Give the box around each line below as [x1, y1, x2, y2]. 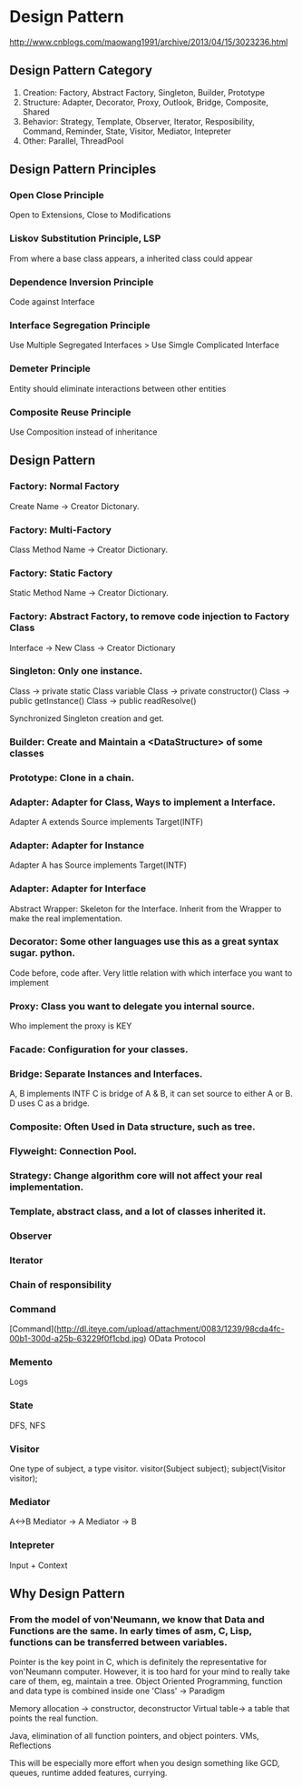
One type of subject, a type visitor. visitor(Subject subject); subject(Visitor [9, 1462, 286, 1474]
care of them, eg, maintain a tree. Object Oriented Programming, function [9, 1676, 283, 1687]
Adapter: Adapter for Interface [9, 882, 147, 895]
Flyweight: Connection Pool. [9, 1145, 138, 1158]
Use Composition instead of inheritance [9, 426, 158, 437]
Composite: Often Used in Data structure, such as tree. [9, 1120, 256, 1133]
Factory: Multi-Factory [9, 523, 112, 536]
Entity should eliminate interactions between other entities [9, 383, 227, 394]
